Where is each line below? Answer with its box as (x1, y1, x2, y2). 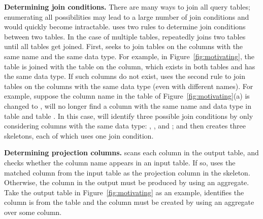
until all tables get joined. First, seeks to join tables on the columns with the (4, 41, 243, 52)
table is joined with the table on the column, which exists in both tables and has (4, 61, 255, 71)
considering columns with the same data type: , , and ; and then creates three (4, 120, 246, 131)
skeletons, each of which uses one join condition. (4, 130, 154, 141)
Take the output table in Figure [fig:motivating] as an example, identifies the (4, 187, 244, 197)
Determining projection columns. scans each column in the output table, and (4, 147, 259, 158)
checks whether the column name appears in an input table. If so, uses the (4, 157, 236, 167)
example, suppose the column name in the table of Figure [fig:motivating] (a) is (4, 91, 250, 101)
